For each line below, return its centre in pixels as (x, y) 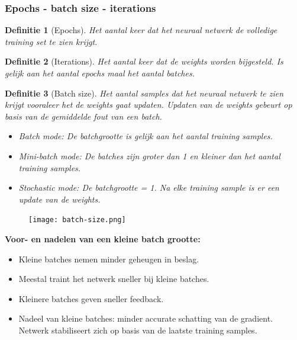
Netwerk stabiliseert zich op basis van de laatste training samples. (138, 330)
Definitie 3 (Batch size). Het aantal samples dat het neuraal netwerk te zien (144, 93)
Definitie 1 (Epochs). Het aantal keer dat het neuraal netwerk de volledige (141, 30)
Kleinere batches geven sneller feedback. (91, 298)
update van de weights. (59, 199)
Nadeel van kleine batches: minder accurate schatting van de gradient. (146, 318)
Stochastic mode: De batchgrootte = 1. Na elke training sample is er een (149, 187)
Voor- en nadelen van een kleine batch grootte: (103, 239)
